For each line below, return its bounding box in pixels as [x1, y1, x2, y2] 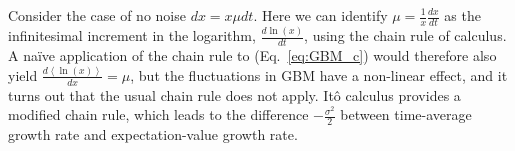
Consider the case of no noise [8, 5, 186, 25]
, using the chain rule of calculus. [304, 25, 507, 46]
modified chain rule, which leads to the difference [8, 104, 309, 125]
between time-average [340, 104, 472, 125]
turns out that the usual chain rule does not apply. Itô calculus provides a [8, 84, 461, 105]
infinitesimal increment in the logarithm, [8, 25, 256, 46]
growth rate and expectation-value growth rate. [8, 124, 298, 145]
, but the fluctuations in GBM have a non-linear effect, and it [130, 64, 508, 85]
